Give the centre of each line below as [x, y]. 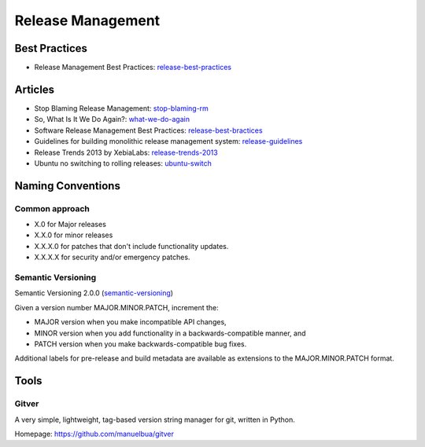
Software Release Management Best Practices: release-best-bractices [148, 130]
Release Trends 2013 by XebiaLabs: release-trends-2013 [126, 152]
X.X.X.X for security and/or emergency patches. [112, 257]
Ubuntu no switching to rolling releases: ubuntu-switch [123, 163]
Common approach [52, 208]
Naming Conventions [68, 186]
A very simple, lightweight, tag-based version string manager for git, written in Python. [155, 420]
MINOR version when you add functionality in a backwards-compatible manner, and [170, 333]
